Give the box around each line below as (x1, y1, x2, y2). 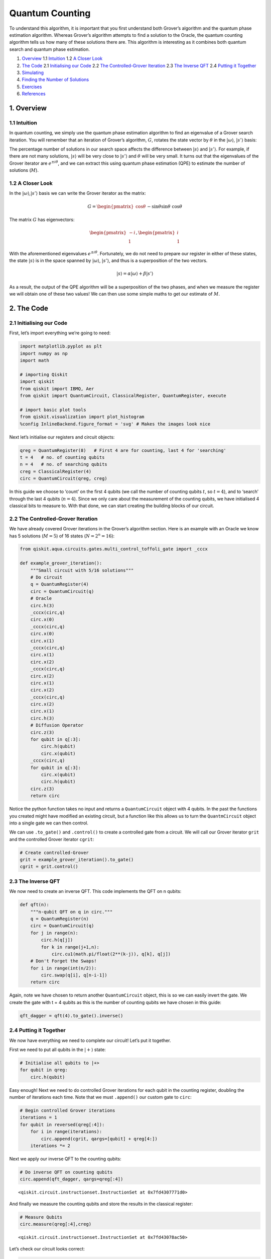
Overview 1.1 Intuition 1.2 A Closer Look (22, 55, 103, 61)
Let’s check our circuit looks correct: (9, 1245, 85, 1251)
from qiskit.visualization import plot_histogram (20, 414, 145, 420)
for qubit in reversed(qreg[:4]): (20, 1122, 105, 1128)
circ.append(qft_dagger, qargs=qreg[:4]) (20, 1176, 123, 1182)
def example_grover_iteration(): (20, 561, 102, 566)
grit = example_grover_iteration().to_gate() (20, 857, 134, 863)
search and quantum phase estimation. (9, 46, 90, 52)
